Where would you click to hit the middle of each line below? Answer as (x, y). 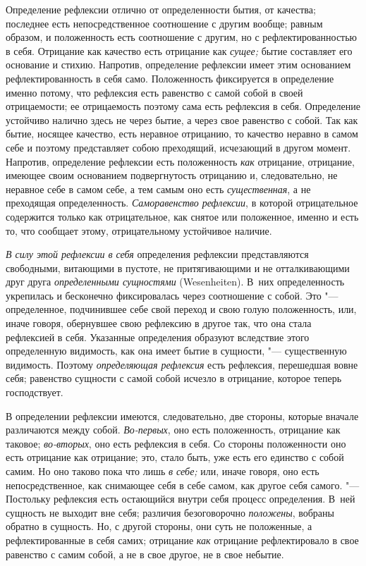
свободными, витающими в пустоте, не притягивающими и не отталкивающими (178, 267)
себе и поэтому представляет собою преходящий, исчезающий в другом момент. (178, 147)
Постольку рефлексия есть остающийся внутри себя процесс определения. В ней (181, 499)
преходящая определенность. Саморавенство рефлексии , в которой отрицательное (182, 203)
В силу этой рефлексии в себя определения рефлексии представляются (157, 254)
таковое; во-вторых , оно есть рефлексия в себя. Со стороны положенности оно (176, 443)
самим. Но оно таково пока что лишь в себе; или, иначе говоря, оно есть (163, 471)
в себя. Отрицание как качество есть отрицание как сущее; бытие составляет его (179, 50)
